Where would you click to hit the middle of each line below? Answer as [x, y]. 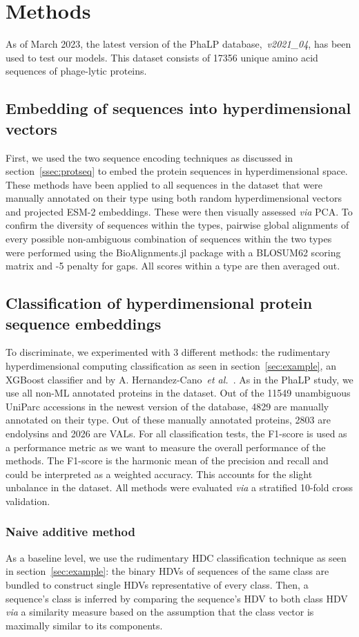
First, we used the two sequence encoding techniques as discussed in [149, 157]
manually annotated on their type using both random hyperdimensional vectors [174, 198]
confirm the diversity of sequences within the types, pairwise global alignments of [177, 225]
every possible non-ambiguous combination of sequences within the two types [169, 239]
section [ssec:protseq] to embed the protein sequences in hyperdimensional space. [177, 171]
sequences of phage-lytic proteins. [76, 71]
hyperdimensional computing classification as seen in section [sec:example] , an [171, 366]
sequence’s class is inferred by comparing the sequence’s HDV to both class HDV [177, 598]
